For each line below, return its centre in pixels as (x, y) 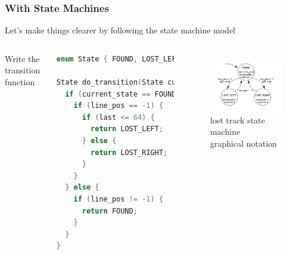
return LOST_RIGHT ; (129, 152)
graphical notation (243, 143)
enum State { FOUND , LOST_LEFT (118, 59)
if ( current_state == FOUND (121, 94)
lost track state (237, 120)
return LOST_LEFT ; (127, 129)
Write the (22, 58)
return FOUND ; (110, 211)
